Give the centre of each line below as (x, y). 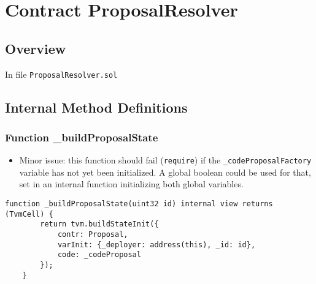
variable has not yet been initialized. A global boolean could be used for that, (165, 172)
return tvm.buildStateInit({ (99, 224)
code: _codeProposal (99, 255)
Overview (36, 48)
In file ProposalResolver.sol (61, 74)
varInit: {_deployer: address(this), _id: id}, (156, 245)
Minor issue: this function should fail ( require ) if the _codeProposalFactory (165, 160)
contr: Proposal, (93, 235)
